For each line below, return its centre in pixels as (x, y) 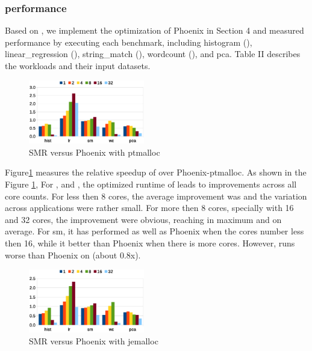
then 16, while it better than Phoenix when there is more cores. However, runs (150, 243)
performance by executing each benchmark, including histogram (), (129, 42)
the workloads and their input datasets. (78, 66)
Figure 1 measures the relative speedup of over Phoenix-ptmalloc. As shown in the (156, 172)
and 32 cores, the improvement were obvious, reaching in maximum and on (143, 219)
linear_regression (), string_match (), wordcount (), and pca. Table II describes (153, 54)
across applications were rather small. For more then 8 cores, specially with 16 (149, 208)
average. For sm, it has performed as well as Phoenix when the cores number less (154, 231)
